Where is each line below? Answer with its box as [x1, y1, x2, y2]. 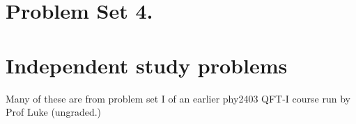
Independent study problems [6, 51, 288, 79]
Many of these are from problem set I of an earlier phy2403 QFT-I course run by [6, 91, 350, 105]
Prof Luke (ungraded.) [6, 105, 102, 119]
